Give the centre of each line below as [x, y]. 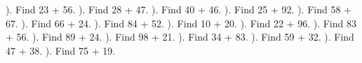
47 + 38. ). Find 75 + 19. [61, 50]
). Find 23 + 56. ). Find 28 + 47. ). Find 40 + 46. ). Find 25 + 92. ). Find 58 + [179, 9]
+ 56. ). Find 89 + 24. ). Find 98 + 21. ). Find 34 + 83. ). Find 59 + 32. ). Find [180, 37]
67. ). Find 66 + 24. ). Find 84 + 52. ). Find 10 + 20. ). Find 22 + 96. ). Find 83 [181, 23]
